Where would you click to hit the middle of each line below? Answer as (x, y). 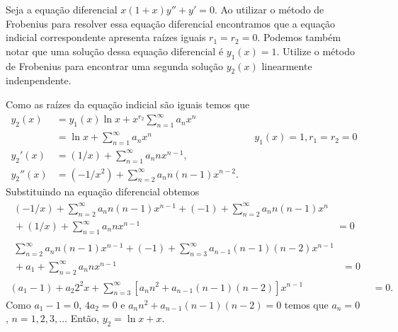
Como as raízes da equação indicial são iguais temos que (128, 104)
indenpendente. (39, 80)
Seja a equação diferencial (62, 9)
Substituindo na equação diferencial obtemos (103, 191)
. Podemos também (299, 37)
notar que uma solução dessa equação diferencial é (115, 51)
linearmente (287, 65)
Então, (85, 318)
